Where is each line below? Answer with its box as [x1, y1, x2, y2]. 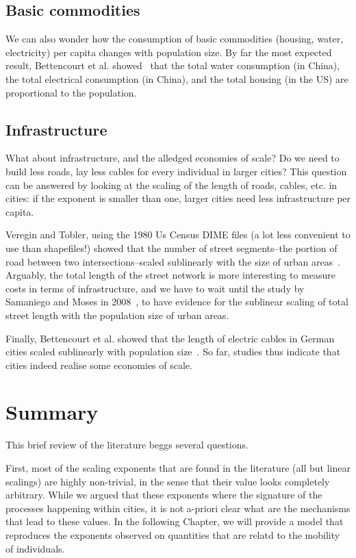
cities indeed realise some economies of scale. [5, 357, 192, 372]
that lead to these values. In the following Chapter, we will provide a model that [5, 514, 344, 529]
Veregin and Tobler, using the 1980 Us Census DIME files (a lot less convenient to [5, 227, 351, 242]
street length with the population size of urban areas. [5, 307, 229, 322]
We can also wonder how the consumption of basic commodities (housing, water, [5, 31, 344, 46]
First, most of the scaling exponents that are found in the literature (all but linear [5, 461, 351, 474]
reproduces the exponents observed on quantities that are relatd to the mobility [5, 527, 340, 542]
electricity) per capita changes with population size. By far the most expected [5, 45, 332, 59]
